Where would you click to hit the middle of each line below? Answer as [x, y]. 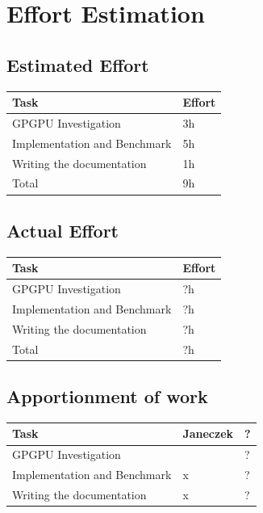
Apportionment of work [107, 396]
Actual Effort [63, 230]
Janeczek [208, 433]
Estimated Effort [78, 64]
